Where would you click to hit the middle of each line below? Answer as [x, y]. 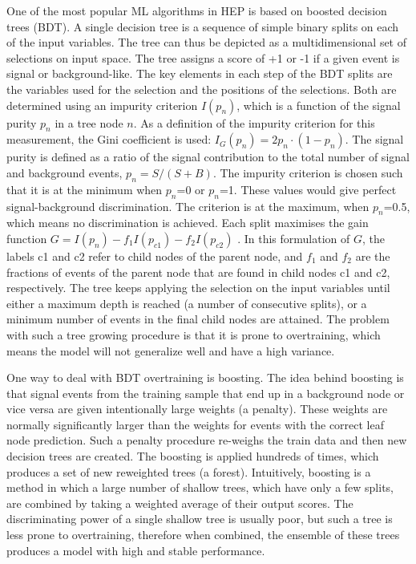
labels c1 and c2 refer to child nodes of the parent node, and [155, 256]
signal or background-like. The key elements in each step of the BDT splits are [200, 73]
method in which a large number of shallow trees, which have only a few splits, [200, 487]
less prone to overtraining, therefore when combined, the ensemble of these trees [203, 535]
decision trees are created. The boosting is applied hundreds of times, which [193, 456]
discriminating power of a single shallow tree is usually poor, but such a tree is [200, 519]
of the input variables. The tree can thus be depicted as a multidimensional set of [206, 42]
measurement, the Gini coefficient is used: [109, 139]
